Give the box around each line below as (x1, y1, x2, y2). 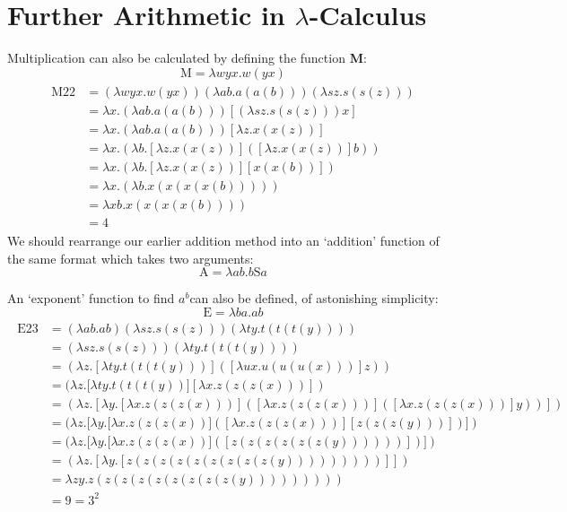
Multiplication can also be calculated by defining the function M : (7, 48, 367, 67)
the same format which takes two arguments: (7, 248, 254, 267)
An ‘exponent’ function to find (7, 289, 175, 308)
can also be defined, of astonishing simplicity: (189, 289, 439, 308)
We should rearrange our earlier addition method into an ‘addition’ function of (7, 231, 440, 249)
